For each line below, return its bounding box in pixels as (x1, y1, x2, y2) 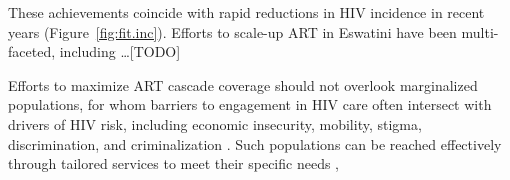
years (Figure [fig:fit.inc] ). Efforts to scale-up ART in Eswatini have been (8, 21, 457, 42)
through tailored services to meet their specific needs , (8, 153, 340, 174)
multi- (461, 21, 499, 42)
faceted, (8, 41, 56, 62)
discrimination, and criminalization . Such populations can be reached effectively (8, 133, 502, 154)
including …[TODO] (59, 41, 181, 62)
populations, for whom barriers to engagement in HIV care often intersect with (8, 94, 492, 115)
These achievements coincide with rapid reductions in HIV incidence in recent (8, 2, 485, 22)
